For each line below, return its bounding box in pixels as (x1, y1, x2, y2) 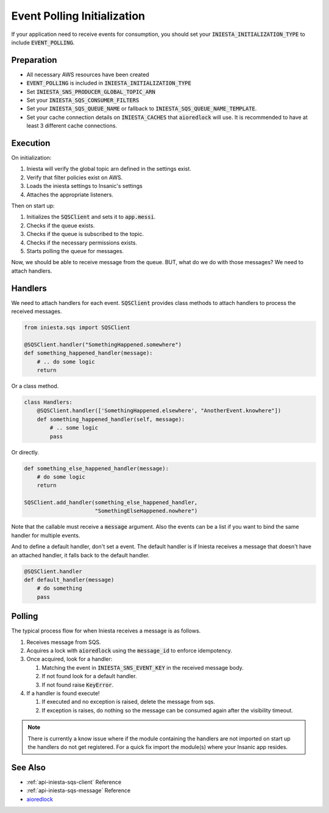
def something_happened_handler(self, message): (37, 415, 185, 423)
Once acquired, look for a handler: (26, 656, 113, 663)
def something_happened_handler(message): (24, 349, 153, 357)
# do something (37, 585, 82, 592)
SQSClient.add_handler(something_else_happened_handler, (24, 499, 198, 506)
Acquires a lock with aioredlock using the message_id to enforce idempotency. (26, 647, 233, 654)
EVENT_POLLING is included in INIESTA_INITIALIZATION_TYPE (26, 79, 191, 87)
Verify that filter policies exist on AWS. (26, 174, 123, 181)
